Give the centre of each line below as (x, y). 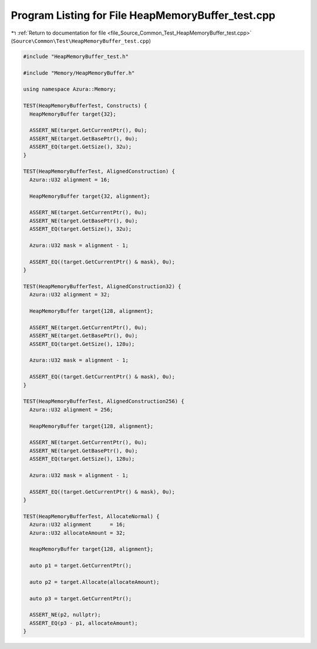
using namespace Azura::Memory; (70, 89)
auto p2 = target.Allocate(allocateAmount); (95, 582)
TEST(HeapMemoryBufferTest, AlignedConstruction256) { (104, 401)
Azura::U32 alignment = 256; (72, 410)
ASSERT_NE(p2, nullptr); (65, 615)
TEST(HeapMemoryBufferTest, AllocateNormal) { (91, 516)
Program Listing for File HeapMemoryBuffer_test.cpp (143, 15)
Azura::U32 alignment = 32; (70, 295)
